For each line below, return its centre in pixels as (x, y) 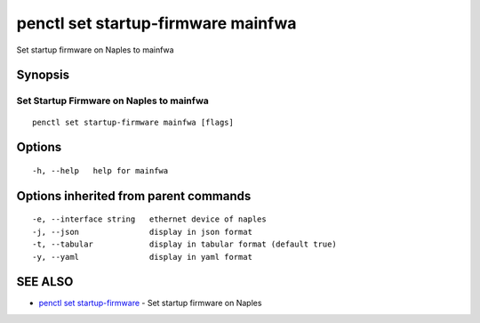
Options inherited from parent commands (134, 196)
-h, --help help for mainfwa (100, 170)
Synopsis (43, 75)
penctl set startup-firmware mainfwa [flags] (133, 122)
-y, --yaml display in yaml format (143, 257)
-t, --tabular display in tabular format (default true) (184, 244)
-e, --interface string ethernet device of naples (149, 219)
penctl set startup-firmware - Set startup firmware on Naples (150, 303)
